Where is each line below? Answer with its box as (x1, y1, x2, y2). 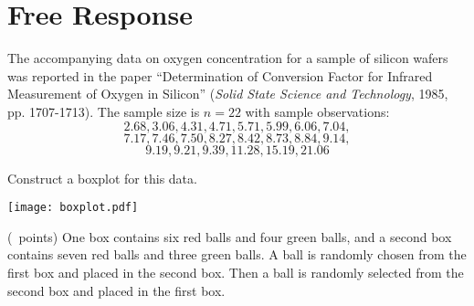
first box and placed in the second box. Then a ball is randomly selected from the (7, 262, 464, 281)
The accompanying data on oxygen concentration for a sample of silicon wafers (7, 48, 448, 68)
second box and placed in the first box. (7, 280, 226, 300)
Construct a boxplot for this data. (7, 168, 197, 187)
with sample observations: (245, 101, 390, 121)
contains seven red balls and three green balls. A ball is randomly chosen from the (7, 245, 467, 264)
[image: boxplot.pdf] (7, 201, 139, 215)
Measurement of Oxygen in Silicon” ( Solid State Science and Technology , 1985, (7, 84, 448, 103)
